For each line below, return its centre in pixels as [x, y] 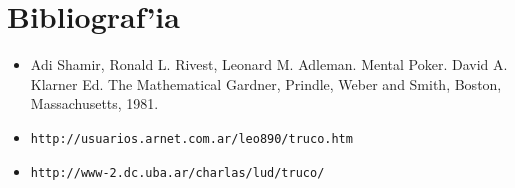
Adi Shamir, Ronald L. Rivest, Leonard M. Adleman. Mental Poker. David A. [269, 64]
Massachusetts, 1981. [94, 103]
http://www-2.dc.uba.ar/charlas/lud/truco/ [177, 172]
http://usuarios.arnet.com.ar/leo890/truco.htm [191, 138]
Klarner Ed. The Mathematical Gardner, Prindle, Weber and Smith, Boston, [266, 83]
